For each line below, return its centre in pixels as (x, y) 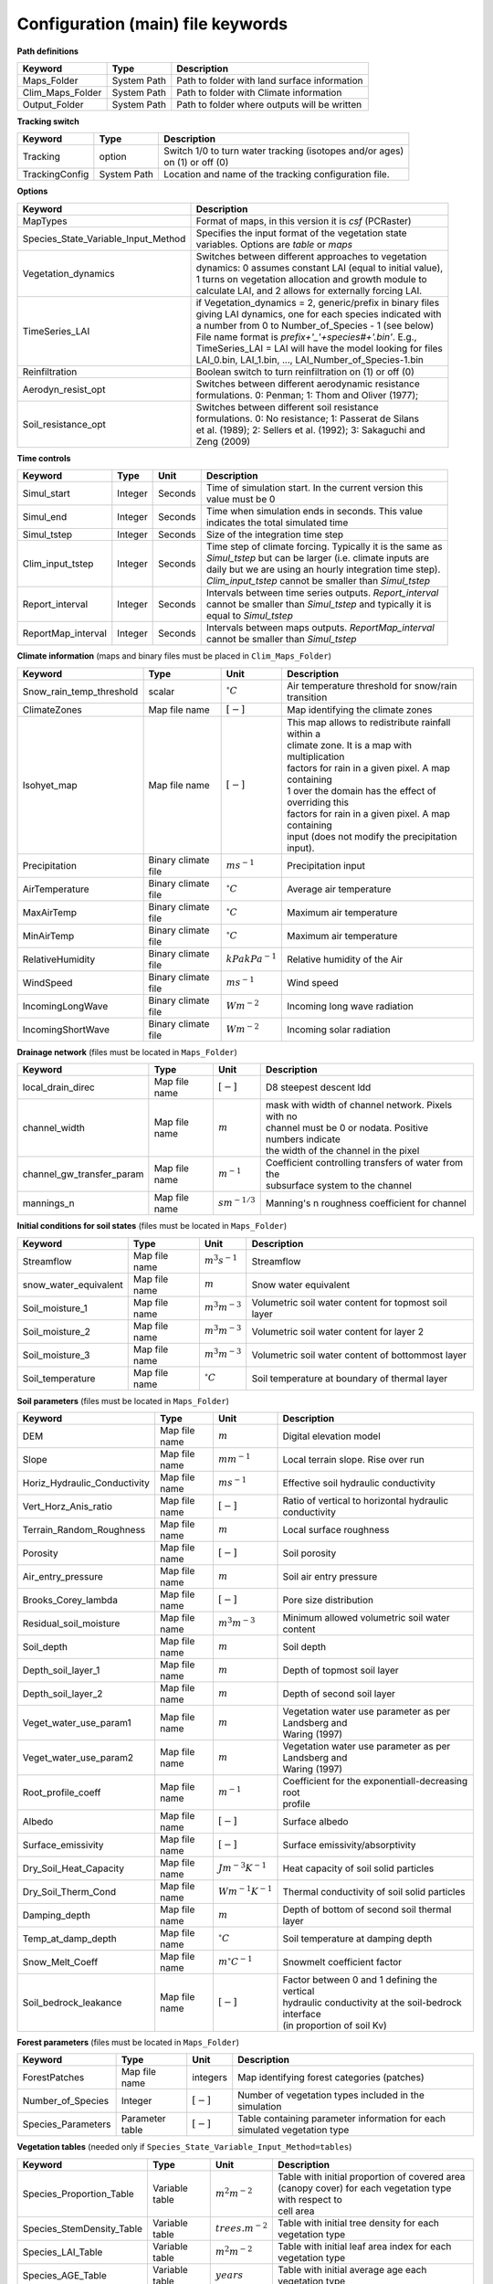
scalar (162, 692)
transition (307, 697)
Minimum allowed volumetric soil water (367, 1618)
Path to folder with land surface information (270, 80)
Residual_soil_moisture (71, 1623)
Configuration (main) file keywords (152, 24)
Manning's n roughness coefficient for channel (366, 1203)
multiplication (315, 756)
